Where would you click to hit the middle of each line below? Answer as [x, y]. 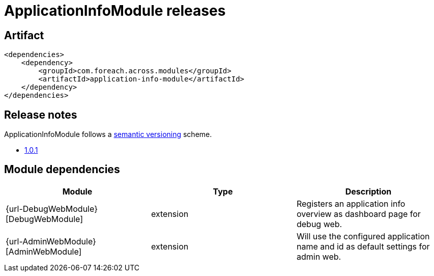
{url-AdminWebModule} [51, 241]
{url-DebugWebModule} [52, 209]
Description [368, 191]
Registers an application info [351, 203]
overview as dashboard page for [358, 214]
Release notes [41, 115]
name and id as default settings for [363, 246]
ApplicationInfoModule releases [115, 11]
